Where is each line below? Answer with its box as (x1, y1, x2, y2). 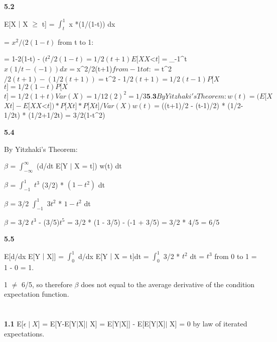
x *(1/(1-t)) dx (69, 18, 115, 29)
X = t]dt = (114, 250, 149, 261)
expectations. (4, 328, 45, 338)
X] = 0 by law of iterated (170, 318, 247, 328)
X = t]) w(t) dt (74, 160, 122, 171)
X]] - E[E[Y (121, 318, 157, 328)
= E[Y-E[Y (42, 318, 77, 328)
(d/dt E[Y (36, 160, 68, 171)
